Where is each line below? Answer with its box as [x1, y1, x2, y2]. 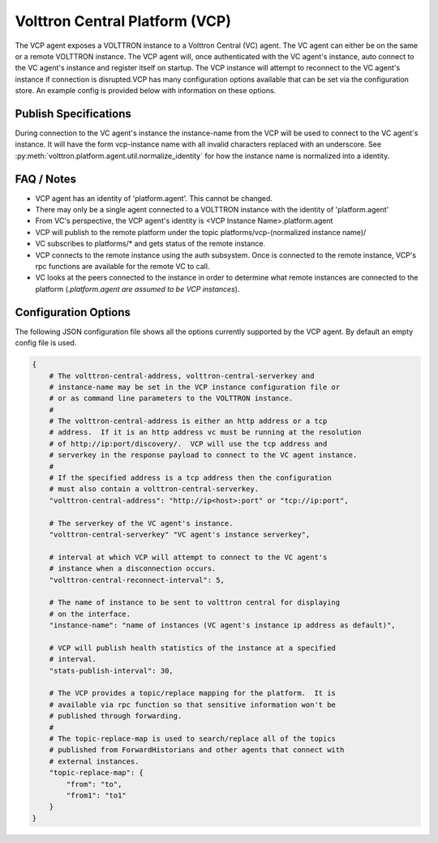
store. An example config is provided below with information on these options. [15, 86, 277, 96]
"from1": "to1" [66, 790, 127, 800]
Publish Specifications [15, 106, 131, 121]
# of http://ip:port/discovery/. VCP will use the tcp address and [49, 439, 328, 448]
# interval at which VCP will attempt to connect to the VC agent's [49, 552, 328, 562]
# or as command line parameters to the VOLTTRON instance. [49, 394, 294, 403]
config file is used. [15, 338, 77, 348]
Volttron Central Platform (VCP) [15, 12, 231, 30]
